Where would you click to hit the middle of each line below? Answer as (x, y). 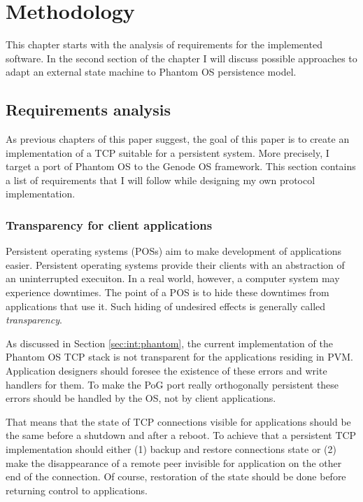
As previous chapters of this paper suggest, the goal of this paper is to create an (178, 139)
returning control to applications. (77, 490)
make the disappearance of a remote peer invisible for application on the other (174, 462)
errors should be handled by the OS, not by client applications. (141, 398)
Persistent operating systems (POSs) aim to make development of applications (174, 251)
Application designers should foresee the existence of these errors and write (166, 371)
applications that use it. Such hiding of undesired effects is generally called (166, 306)
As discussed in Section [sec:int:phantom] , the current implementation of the (169, 343)
